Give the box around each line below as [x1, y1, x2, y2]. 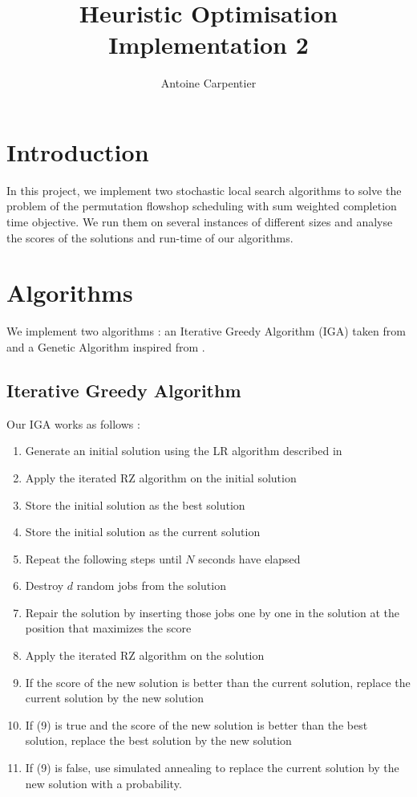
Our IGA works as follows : [6, 415, 140, 432]
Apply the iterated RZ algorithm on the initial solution [25, 469, 297, 486]
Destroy [25, 577, 64, 594]
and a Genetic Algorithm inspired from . [6, 338, 205, 355]
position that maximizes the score [25, 620, 192, 636]
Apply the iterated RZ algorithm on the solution [25, 647, 265, 664]
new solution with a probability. [25, 775, 182, 791]
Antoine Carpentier [160, 75, 257, 91]
